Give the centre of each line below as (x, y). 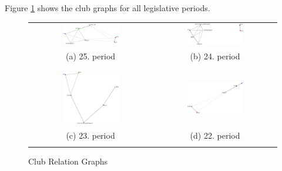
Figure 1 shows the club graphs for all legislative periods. (108, 8)
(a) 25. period (91, 56)
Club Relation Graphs (68, 161)
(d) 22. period (215, 135)
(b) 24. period (215, 56)
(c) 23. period (90, 135)
